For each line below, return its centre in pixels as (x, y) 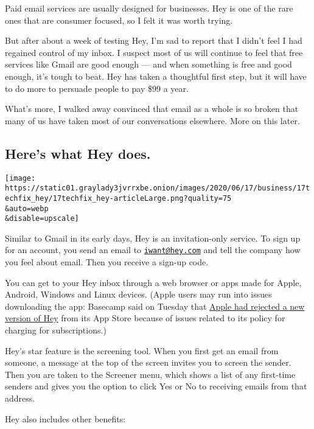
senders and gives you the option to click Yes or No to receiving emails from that (156, 386)
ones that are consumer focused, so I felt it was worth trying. (119, 20)
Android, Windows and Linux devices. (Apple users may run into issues (138, 294)
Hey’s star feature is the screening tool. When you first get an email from (142, 350)
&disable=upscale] (42, 219)
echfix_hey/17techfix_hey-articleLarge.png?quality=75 (118, 198)
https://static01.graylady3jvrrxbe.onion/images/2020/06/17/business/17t (158, 188)
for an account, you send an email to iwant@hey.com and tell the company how (153, 250)
